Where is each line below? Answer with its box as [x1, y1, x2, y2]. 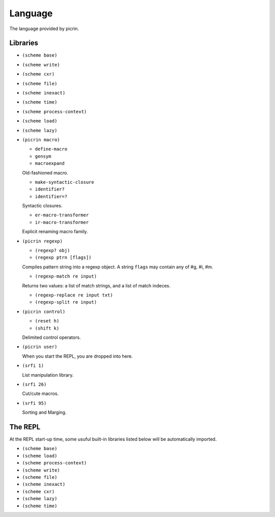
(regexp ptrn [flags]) [35, 255, 92, 260]
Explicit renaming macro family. [22, 229, 88, 235]
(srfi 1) [22, 363, 44, 368]
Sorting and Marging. [22, 409, 67, 415]
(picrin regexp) [22, 238, 63, 244]
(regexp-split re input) [35, 299, 97, 305]
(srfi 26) [22, 381, 47, 387]
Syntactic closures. [22, 203, 63, 209]
